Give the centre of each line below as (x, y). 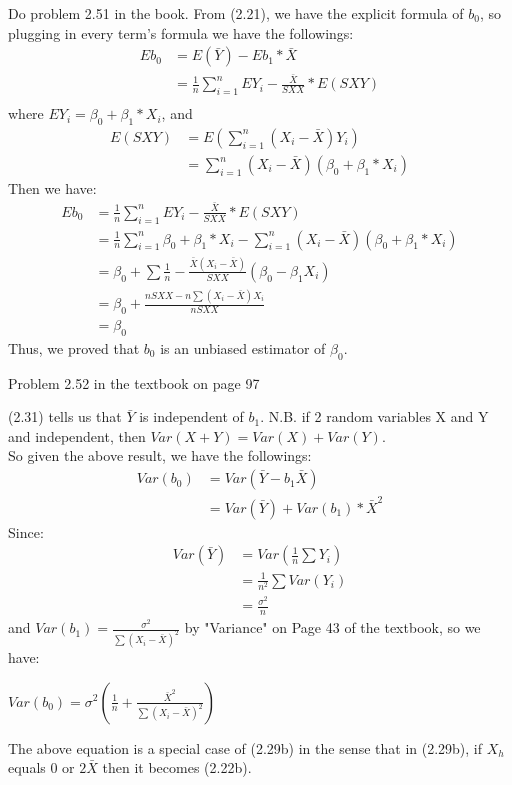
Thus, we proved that (74, 347)
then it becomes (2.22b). (177, 767)
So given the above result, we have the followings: (160, 455)
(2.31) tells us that (65, 416)
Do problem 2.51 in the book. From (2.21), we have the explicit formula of (236, 13)
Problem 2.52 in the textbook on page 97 (134, 382)
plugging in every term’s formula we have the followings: (181, 32)
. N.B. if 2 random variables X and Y (374, 416)
